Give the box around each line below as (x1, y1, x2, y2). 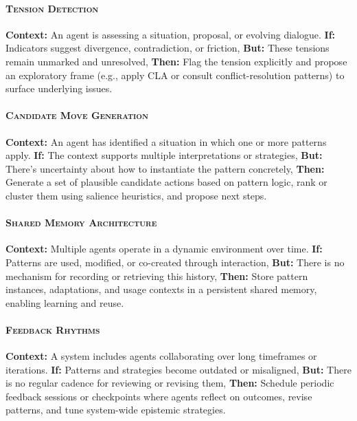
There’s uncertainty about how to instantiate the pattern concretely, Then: (5, 161, 325, 175)
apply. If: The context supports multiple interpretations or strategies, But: (5, 148, 323, 162)
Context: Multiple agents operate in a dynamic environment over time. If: (5, 241, 323, 256)
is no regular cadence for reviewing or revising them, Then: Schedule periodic (5, 376, 334, 390)
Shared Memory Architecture (5, 215, 157, 230)
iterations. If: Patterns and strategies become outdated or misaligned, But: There (5, 362, 352, 376)
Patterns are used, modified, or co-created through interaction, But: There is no (5, 255, 345, 269)
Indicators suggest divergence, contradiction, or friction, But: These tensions (5, 41, 330, 55)
